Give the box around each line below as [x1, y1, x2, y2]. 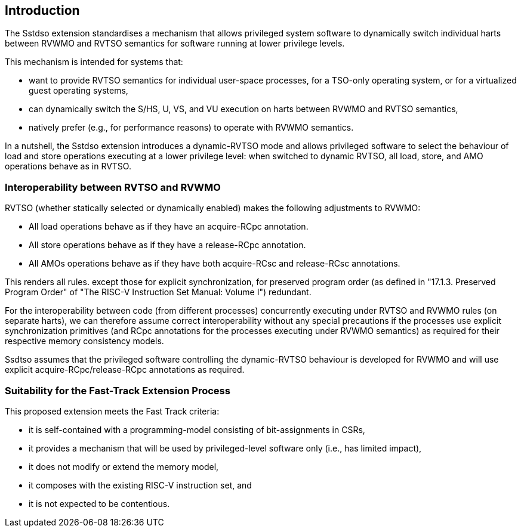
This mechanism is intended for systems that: [5, 57, 183, 67]
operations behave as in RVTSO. [5, 161, 131, 172]
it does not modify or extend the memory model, [29, 461, 219, 472]
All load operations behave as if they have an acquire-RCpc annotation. [29, 221, 309, 232]
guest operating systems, [29, 85, 128, 96]
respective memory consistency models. [5, 336, 164, 347]
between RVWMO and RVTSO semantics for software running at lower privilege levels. [5, 38, 345, 49]
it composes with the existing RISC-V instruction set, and [29, 480, 252, 490]
